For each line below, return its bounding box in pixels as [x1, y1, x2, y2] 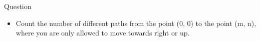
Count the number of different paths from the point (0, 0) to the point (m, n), [16, 17, 256, 28]
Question [4, 1, 32, 11]
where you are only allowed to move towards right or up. [16, 27, 190, 38]
